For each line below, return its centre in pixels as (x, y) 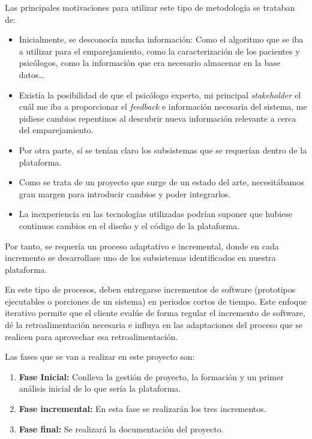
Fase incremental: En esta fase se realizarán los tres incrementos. (142, 409)
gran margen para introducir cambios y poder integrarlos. (125, 193)
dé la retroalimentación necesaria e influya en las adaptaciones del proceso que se (154, 325)
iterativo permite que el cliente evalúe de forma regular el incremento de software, (155, 313)
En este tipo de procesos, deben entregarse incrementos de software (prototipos (150, 289)
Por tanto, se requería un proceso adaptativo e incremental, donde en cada (142, 246)
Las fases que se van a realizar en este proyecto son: (100, 357)
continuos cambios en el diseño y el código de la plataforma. (129, 225)
